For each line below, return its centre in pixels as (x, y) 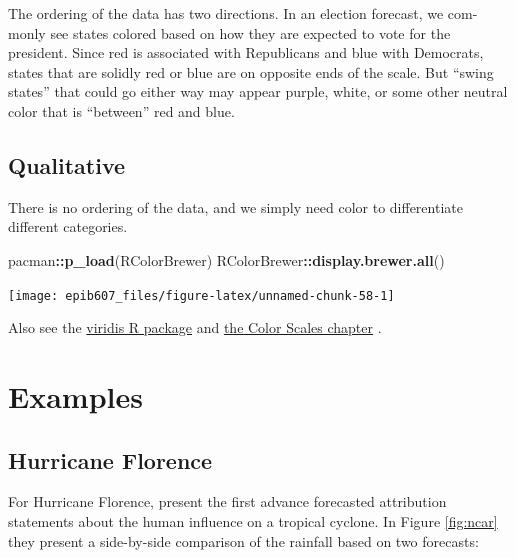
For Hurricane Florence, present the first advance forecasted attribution (227, 501)
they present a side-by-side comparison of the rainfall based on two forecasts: (243, 540)
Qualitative (67, 164)
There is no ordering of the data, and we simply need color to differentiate (235, 206)
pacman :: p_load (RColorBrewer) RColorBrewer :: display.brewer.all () (226, 259)
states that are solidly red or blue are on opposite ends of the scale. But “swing (251, 71)
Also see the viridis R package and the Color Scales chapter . (195, 327)
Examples (75, 395)
